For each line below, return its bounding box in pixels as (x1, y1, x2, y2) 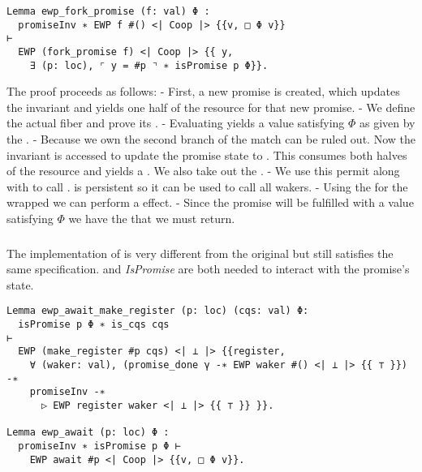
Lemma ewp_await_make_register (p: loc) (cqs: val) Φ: (6, 305, 309, 317)
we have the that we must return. (68, 210, 235, 227)
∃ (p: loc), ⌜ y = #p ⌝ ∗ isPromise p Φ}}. (29, 59, 269, 71)
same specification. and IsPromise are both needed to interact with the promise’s (6, 260, 410, 277)
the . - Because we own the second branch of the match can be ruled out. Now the (6, 131, 416, 148)
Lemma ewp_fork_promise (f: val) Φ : (6, 6, 210, 17)
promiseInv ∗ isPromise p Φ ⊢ (18, 440, 181, 452)
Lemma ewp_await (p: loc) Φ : (6, 427, 170, 439)
